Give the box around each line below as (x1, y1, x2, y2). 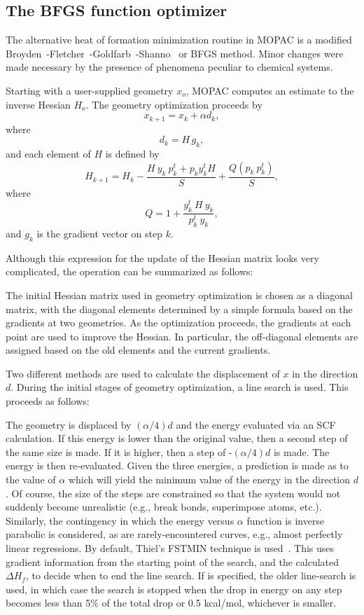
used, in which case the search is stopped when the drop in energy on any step (6, 581, 342, 596)
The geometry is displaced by (6, 417, 132, 431)
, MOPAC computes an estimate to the (185, 83, 354, 97)
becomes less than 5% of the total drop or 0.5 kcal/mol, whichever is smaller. (6, 595, 337, 610)
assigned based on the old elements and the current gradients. (6, 343, 271, 357)
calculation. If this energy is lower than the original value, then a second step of (6, 431, 348, 445)
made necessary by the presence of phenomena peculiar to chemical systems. (6, 60, 333, 74)
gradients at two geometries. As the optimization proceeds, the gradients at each (6, 315, 351, 330)
